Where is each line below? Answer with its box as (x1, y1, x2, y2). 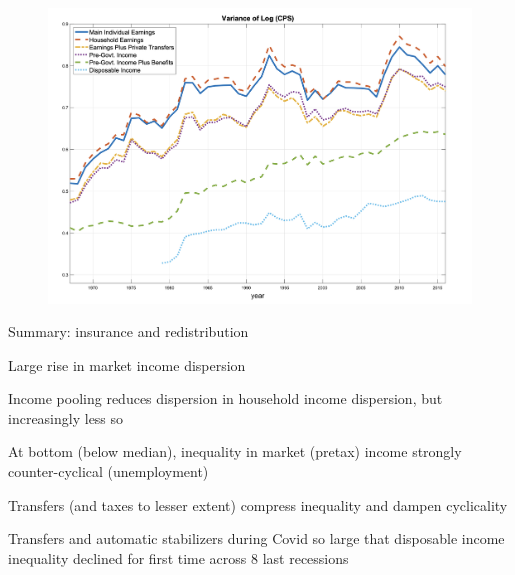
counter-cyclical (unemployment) (8, 461, 209, 482)
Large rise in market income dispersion (8, 354, 246, 375)
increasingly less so (8, 407, 124, 428)
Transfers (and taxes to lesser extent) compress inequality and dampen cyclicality (8, 494, 508, 515)
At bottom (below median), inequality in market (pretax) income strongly (8, 441, 462, 462)
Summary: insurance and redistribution (8, 321, 249, 342)
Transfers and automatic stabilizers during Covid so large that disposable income (8, 528, 505, 549)
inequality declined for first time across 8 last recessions (8, 547, 349, 568)
